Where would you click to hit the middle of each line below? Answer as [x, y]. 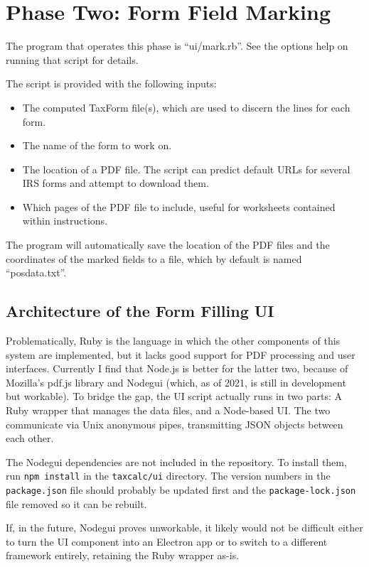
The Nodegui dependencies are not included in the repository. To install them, [176, 461]
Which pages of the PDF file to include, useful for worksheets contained [179, 206]
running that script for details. [72, 59]
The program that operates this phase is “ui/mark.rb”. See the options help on [177, 46]
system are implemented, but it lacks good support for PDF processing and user [181, 354]
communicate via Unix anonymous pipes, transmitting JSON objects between [175, 424]
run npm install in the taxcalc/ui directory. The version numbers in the [168, 476]
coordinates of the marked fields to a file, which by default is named [154, 258]
